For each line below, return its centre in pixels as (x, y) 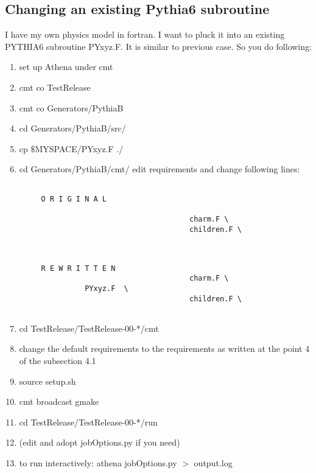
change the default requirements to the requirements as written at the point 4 (164, 349)
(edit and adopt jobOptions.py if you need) (100, 442)
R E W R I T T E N (78, 268)
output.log (213, 462)
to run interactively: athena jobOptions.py (98, 462)
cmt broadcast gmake (59, 401)
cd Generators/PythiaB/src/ (72, 128)
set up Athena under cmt (66, 67)
